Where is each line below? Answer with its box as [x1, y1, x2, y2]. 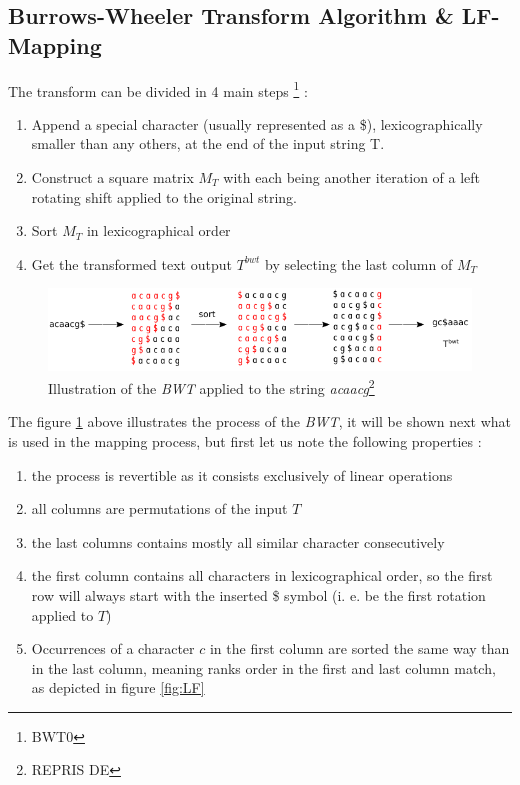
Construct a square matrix [31, 167, 194, 188]
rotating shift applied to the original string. [31, 186, 297, 207]
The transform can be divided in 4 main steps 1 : [8, 77, 308, 101]
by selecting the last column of [265, 253, 453, 274]
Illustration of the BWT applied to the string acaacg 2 [48, 375, 375, 398]
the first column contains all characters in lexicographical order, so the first [31, 565, 493, 586]
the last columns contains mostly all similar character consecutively [31, 531, 445, 552]
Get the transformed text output [31, 253, 232, 274]
